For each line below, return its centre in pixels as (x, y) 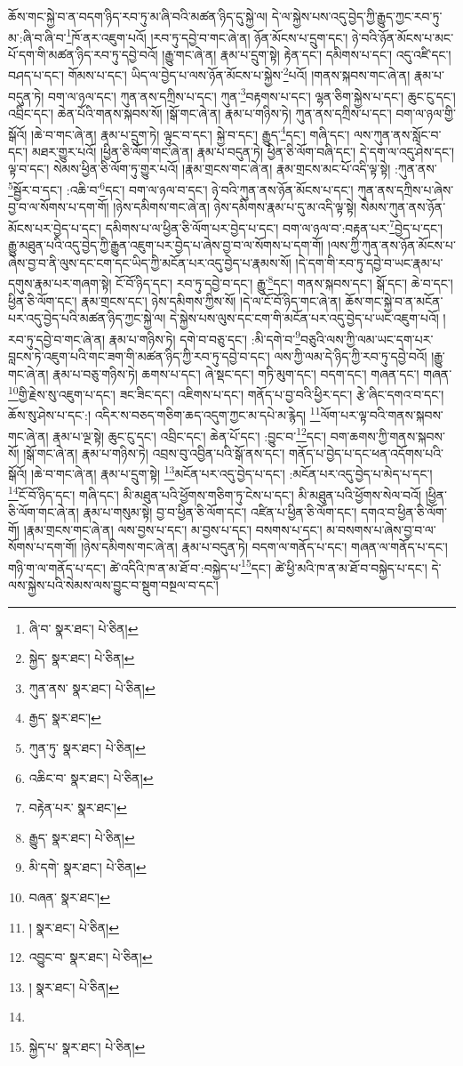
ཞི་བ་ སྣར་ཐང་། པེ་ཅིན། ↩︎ (84, 628)
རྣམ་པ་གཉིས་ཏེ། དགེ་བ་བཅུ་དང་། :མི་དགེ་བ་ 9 (205, 337)
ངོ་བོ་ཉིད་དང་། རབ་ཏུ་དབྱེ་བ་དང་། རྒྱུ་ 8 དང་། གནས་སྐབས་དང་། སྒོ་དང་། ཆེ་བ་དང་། (284, 282)
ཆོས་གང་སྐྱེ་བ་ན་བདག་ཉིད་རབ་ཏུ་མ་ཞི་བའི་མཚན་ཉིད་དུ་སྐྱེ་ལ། (138, 16)
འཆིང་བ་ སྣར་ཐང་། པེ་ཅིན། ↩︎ (91, 777)
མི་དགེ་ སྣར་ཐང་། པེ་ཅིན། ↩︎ (88, 867)
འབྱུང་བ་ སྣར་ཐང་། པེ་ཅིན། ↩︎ (91, 957)
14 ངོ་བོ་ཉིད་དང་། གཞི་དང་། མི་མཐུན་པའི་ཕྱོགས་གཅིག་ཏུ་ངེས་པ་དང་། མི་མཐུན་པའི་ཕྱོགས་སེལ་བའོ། (215, 493)
